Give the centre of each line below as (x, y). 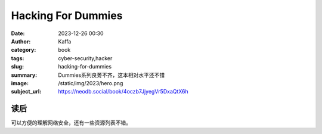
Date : (18, 33)
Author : (21, 41)
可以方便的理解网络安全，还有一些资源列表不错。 (71, 123)
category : (24, 50)
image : (20, 83)
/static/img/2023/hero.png (91, 83)
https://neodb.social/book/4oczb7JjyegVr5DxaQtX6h (123, 92)
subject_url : (26, 92)
